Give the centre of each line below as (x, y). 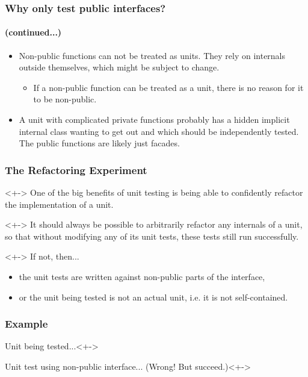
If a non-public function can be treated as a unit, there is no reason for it (168, 87)
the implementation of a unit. (59, 204)
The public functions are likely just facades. (99, 143)
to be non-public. (65, 99)
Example (26, 324)
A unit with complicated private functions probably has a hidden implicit (154, 120)
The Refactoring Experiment (76, 170)
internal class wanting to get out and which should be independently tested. (159, 131)
